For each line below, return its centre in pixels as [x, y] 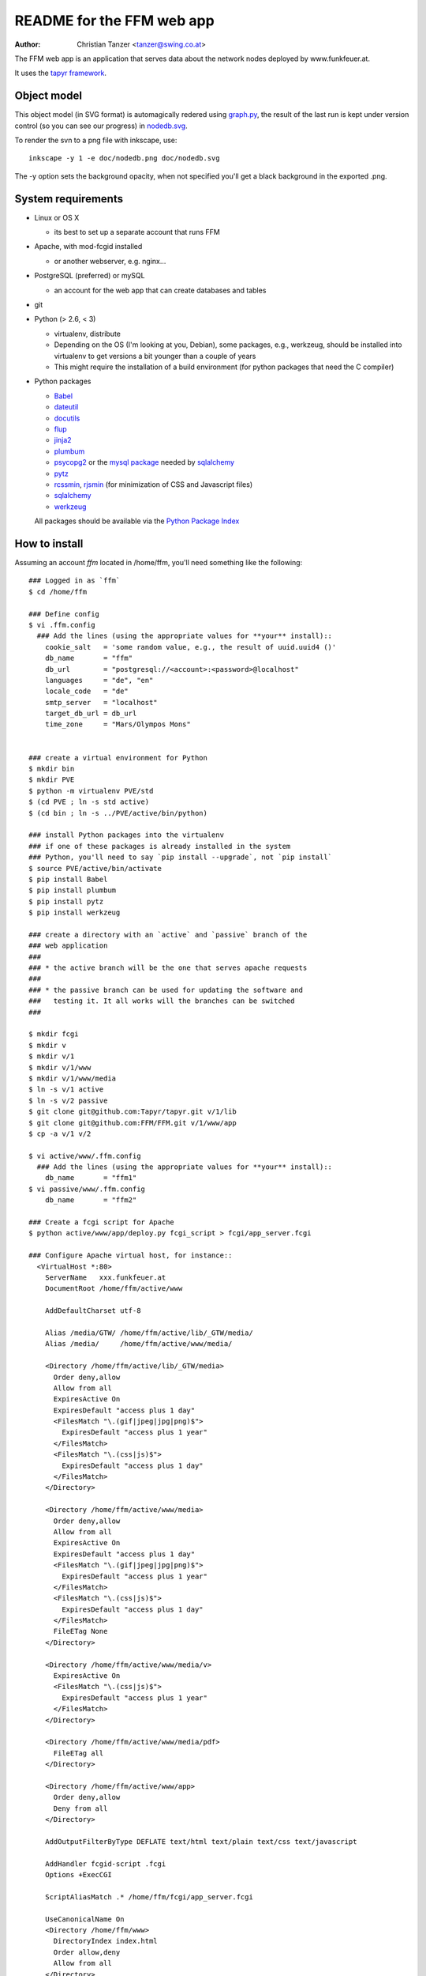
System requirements [69, 199]
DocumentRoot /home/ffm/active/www [114, 1289]
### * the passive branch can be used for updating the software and [166, 990]
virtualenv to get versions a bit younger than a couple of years [155, 356]
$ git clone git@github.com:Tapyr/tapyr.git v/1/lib [133, 1112]
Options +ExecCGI [78, 1875]
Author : [28, 44]
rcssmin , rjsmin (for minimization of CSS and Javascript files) [153, 484]
